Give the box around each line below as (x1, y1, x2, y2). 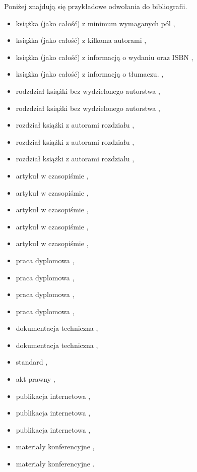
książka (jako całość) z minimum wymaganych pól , (16, 18, 175, 28)
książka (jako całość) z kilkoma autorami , (16, 35, 147, 45)
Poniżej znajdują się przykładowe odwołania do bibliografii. (4, 1, 187, 11)
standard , (16, 357, 48, 367)
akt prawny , (16, 374, 55, 384)
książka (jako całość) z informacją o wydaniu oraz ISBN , (16, 51, 193, 62)
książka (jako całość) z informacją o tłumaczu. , (16, 69, 164, 79)
